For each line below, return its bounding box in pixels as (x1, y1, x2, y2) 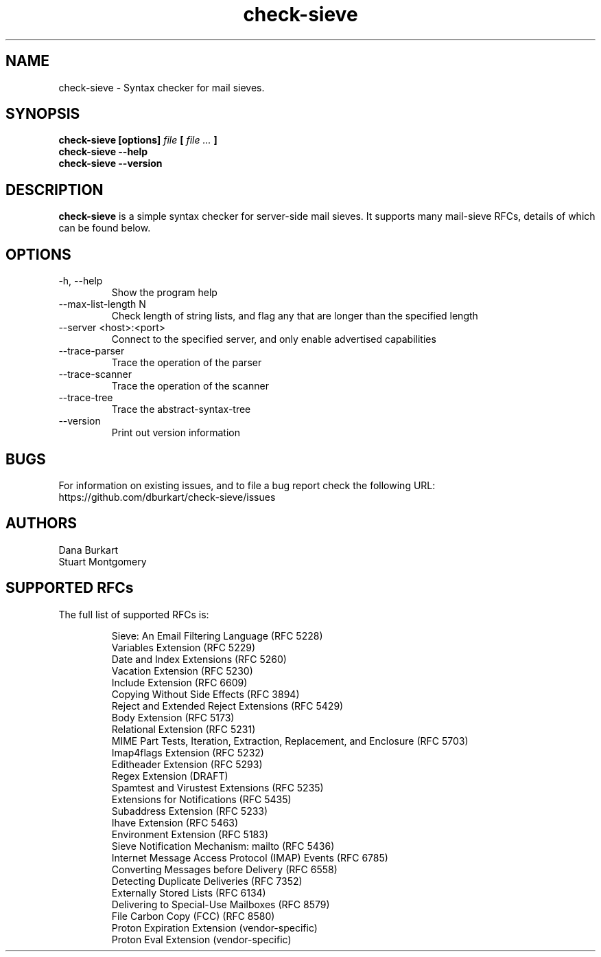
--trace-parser (58, 345, 125, 357)
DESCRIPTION (5, 181, 104, 199)
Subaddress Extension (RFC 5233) (111, 804, 268, 817)
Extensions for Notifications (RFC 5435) (111, 793, 292, 805)
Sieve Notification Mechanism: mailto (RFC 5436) (111, 840, 335, 852)
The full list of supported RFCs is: (58, 608, 209, 620)
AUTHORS (5, 515, 78, 532)
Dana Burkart (58, 543, 118, 556)
